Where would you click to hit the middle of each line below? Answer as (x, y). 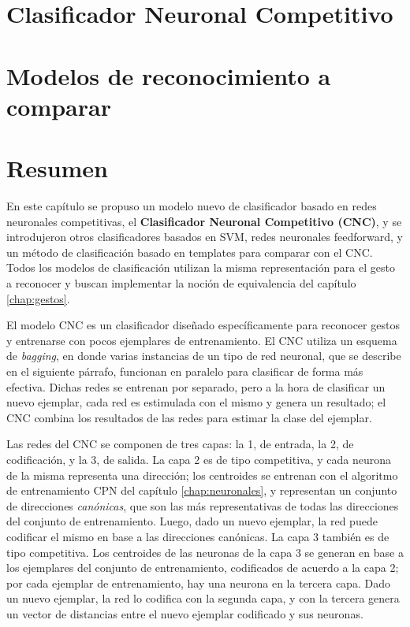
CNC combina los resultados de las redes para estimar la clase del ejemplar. (189, 417)
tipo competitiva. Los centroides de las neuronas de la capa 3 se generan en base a (205, 552)
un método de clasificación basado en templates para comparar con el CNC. (190, 252)
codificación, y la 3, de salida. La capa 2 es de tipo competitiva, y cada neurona (199, 459)
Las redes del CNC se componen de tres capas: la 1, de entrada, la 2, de (180, 444)
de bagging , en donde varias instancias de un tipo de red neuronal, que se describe (204, 356)
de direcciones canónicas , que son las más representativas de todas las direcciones (203, 505)
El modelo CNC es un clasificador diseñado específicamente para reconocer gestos (203, 325)
